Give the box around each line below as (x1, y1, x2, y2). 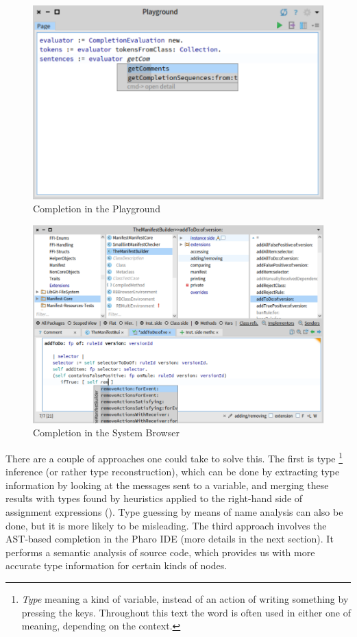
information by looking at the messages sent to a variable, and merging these (5, 477, 329, 492)
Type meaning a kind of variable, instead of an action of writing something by (21, 591, 349, 605)
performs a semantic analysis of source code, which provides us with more (5, 545, 315, 559)
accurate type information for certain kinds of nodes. (5, 558, 227, 573)
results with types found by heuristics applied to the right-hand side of (5, 491, 303, 505)
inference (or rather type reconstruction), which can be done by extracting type (5, 464, 340, 479)
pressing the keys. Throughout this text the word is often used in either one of (21, 605, 351, 619)
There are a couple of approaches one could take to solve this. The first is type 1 (5, 449, 343, 465)
